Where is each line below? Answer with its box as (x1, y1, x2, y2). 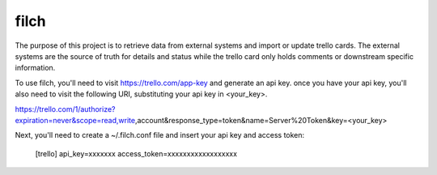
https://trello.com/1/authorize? (15, 104, 116, 113)
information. (15, 63, 56, 73)
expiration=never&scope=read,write (15, 115, 136, 125)
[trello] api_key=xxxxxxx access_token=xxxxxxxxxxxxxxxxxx (35, 148, 238, 158)
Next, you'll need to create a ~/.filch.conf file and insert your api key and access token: (15, 130, 305, 140)
